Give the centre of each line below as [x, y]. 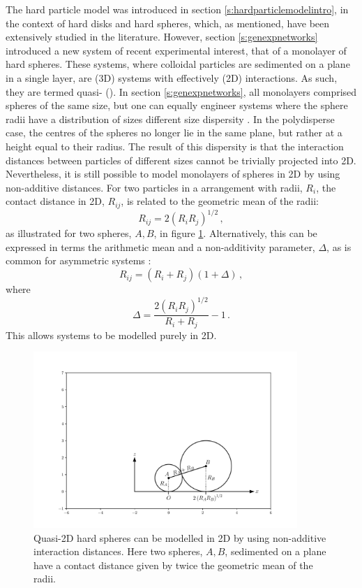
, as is [339, 246]
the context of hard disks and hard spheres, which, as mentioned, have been [168, 23]
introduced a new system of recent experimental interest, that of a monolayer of [176, 50]
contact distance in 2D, [55, 201]
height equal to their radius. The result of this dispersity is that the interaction [175, 146]
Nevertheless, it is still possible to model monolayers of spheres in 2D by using [173, 174]
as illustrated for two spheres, [69, 233]
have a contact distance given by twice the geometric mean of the [173, 565]
